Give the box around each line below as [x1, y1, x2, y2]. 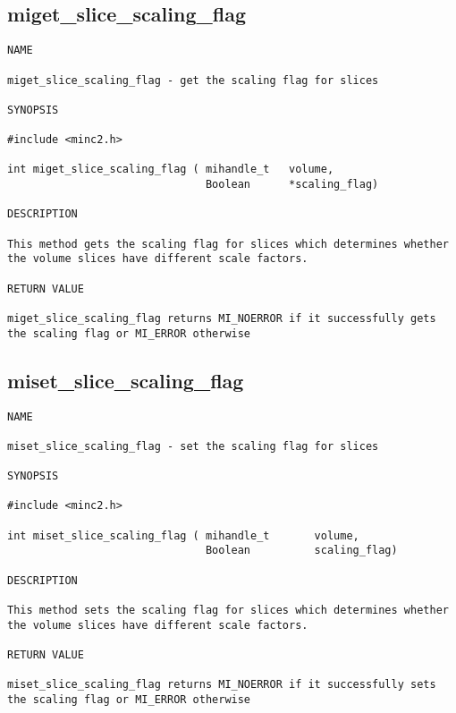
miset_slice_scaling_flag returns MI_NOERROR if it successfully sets [7, 678, 436, 692]
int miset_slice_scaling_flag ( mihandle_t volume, [7, 529, 359, 542]
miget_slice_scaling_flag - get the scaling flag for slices [7, 73, 379, 87]
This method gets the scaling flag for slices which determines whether [7, 237, 449, 250]
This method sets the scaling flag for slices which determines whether [7, 604, 449, 617]
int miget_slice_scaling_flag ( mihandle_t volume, [7, 163, 334, 176]
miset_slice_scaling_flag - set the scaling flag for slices [7, 439, 379, 453]
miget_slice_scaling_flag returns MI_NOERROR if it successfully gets [7, 312, 436, 326]
